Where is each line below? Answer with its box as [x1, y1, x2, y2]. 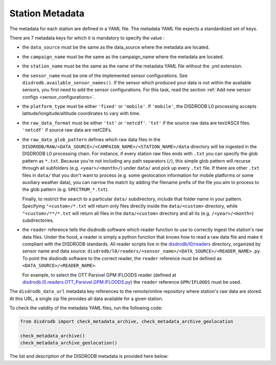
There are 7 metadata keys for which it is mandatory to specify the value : [9, 35, 165, 41]
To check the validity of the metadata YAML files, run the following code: [9, 305, 163, 311]
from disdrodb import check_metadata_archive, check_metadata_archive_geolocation [20, 318, 234, 325]
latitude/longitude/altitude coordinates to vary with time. [22, 110, 141, 117]
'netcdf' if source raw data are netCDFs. [22, 127, 112, 133]
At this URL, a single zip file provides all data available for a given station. [9, 295, 164, 302]
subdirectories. [22, 217, 54, 223]
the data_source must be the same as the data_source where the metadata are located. [22, 44, 210, 51]
